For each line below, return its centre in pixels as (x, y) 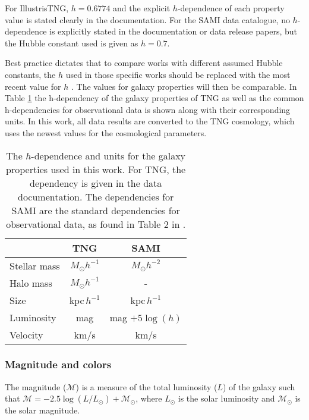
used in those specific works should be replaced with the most (178, 74)
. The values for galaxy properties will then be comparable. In (184, 86)
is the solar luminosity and (226, 398)
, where (149, 398)
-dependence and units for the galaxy (108, 155)
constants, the (30, 74)
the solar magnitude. (42, 410)
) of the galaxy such (259, 386)
